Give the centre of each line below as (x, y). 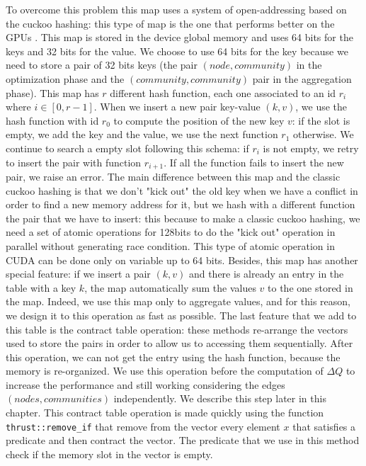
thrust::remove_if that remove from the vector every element (143, 426)
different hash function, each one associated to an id (223, 92)
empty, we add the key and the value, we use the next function (142, 134)
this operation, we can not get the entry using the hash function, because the (173, 357)
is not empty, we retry (311, 148)
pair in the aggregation (302, 78)
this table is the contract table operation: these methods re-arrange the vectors (177, 329)
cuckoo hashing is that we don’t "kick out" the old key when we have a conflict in (182, 190)
